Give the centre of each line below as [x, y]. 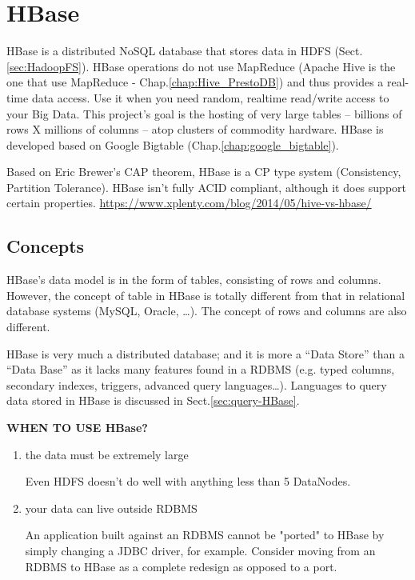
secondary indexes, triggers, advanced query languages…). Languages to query [197, 384]
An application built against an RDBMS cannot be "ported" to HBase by [205, 535]
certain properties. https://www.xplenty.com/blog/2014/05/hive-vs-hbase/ [189, 203]
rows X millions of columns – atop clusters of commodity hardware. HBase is [195, 129]
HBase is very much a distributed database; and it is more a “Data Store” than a [206, 353]
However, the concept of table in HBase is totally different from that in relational [206, 295]
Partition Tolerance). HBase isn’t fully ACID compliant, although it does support [206, 187]
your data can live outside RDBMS [111, 508]
